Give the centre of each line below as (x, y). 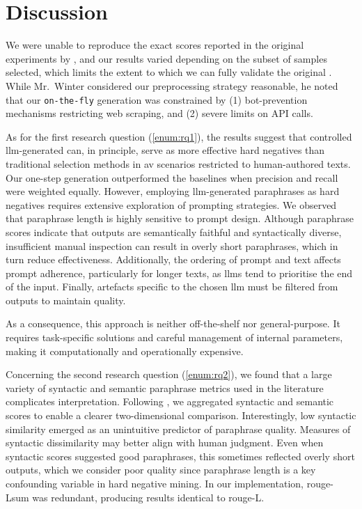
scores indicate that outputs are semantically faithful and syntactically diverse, (174, 232)
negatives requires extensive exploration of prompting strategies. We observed (171, 204)
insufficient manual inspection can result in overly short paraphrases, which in (172, 245)
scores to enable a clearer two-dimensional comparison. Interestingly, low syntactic (181, 415)
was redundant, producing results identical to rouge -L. (148, 497)
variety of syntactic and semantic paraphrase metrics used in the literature (165, 387)
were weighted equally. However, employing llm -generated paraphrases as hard (173, 191)
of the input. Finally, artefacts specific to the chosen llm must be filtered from (172, 287)
